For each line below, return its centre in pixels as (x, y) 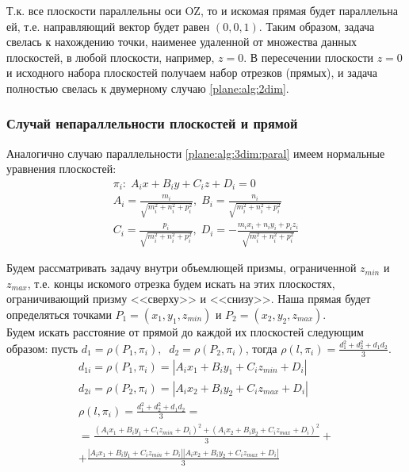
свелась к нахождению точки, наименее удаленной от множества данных (182, 42)
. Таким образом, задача (317, 26)
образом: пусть (42, 348)
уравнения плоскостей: (61, 169)
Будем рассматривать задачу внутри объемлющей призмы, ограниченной (182, 268)
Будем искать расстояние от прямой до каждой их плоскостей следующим (185, 331)
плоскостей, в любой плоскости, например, (111, 57)
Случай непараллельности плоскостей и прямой (152, 123)
